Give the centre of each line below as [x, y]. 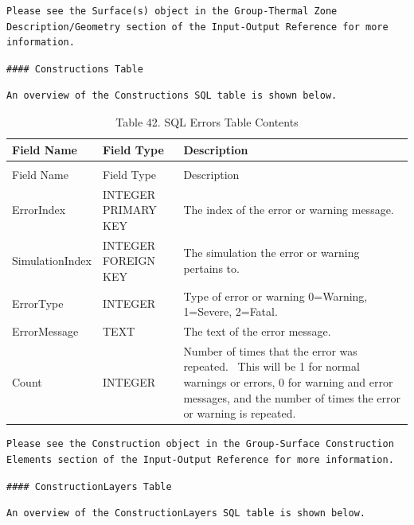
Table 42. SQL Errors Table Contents [207, 121]
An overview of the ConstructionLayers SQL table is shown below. [186, 513]
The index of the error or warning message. [289, 210]
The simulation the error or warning [271, 253]
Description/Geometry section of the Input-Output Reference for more [197, 27]
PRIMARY [129, 210]
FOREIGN [129, 261]
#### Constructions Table [75, 69]
